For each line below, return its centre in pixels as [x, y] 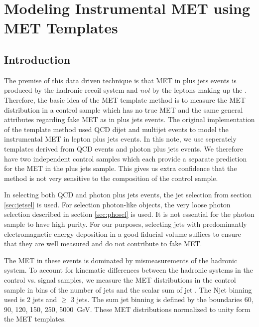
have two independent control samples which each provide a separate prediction [126, 158]
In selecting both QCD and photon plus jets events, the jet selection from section [128, 195]
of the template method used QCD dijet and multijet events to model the [116, 129]
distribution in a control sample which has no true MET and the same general [124, 109]
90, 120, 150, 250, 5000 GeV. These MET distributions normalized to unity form [127, 309]
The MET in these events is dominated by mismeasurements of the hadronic [121, 260]
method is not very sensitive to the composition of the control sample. [111, 178]
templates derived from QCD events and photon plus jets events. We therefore [124, 148]
